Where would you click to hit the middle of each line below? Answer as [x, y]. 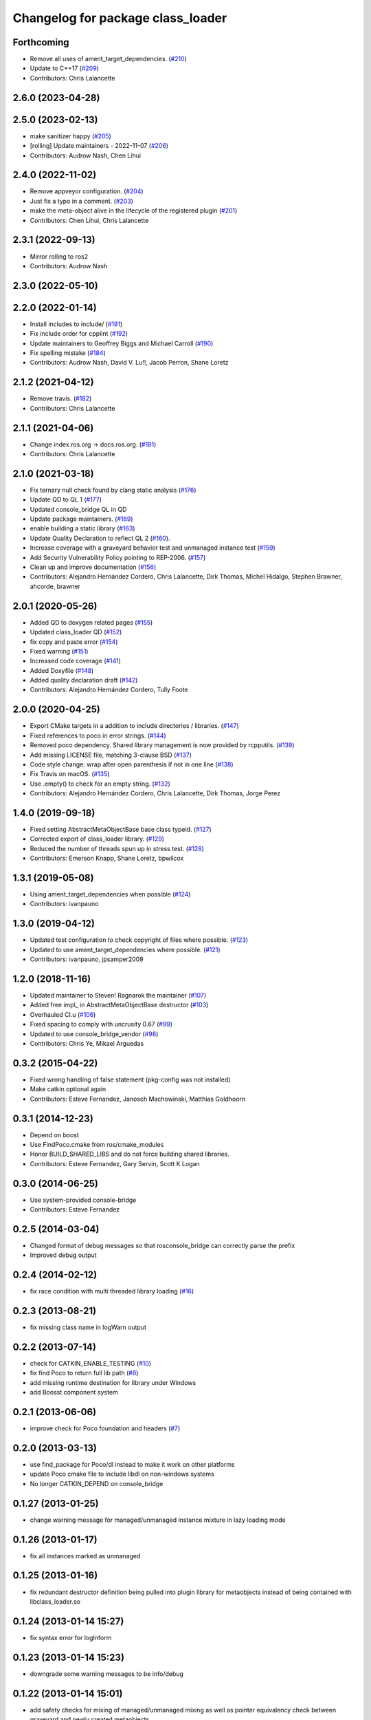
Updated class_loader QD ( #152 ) [76, 632]
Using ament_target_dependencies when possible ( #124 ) [110, 894]
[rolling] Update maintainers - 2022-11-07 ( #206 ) [99, 146]
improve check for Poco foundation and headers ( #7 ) [105, 1428]
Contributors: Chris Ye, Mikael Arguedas [87, 1044]
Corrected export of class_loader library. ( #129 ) [97, 839]
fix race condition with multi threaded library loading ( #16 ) [112, 1291]
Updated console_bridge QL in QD [78, 509]
